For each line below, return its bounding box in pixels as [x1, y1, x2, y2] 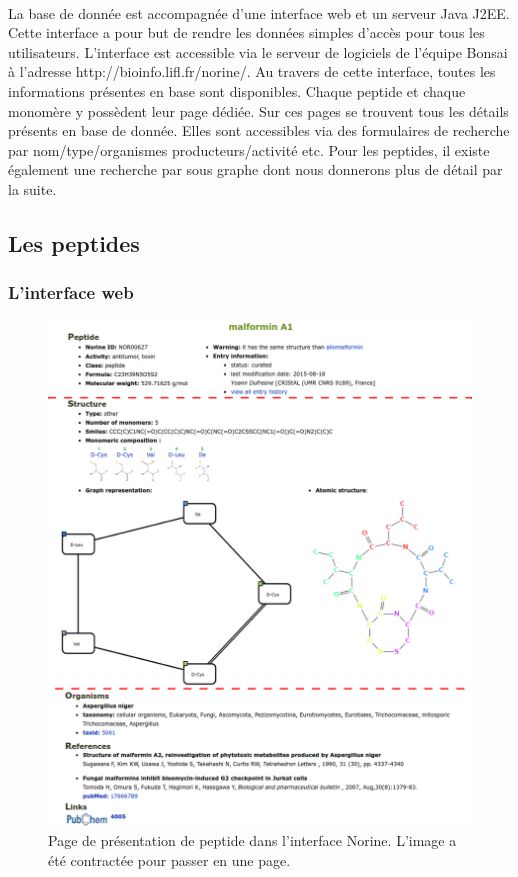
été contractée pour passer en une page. [48, 849, 291, 870]
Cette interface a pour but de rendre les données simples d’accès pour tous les [8, 22, 485, 43]
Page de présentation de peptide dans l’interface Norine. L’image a [48, 830, 457, 851]
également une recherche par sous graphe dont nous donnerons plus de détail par [8, 159, 503, 180]
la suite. [8, 178, 57, 199]
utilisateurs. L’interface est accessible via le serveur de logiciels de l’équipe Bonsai [8, 41, 508, 62]
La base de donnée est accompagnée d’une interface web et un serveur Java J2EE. [8, 2, 510, 23]
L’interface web [8, 280, 134, 305]
